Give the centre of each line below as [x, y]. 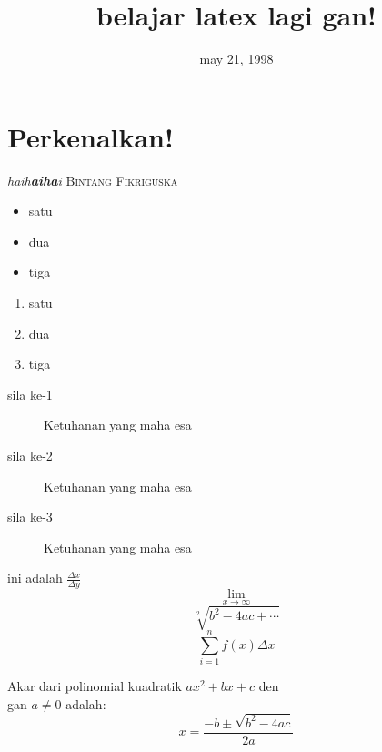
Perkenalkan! [90, 136]
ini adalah [35, 578]
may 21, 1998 [236, 59]
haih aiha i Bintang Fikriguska [93, 180]
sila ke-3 [30, 517]
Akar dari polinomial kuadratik [95, 686]
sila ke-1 [30, 394]
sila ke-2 [30, 455]
